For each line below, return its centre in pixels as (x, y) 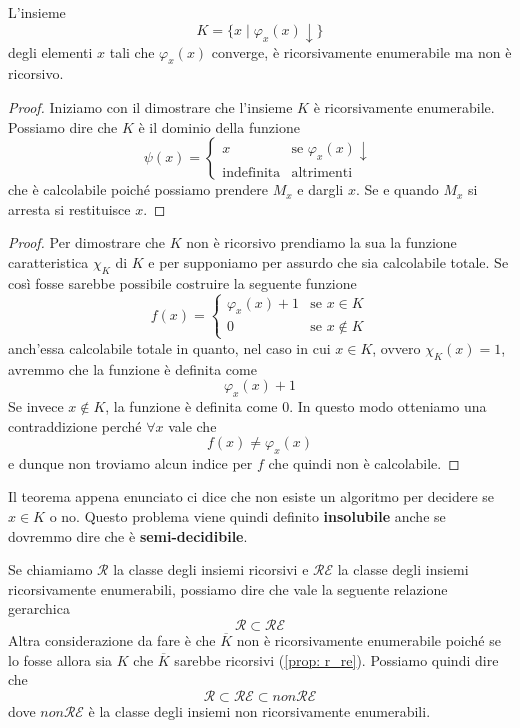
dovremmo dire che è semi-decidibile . (128, 535)
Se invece (36, 405)
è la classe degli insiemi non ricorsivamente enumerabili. (259, 710)
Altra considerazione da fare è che (112, 640)
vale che (192, 425)
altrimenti (322, 172)
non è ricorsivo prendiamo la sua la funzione (321, 242)
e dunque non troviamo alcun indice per (130, 462)
